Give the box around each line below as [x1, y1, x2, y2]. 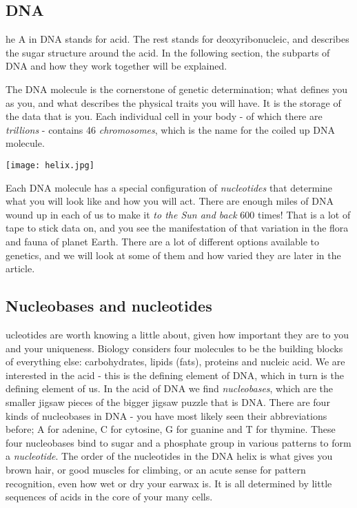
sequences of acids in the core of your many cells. [6, 489, 213, 504]
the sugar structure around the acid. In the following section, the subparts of [6, 45, 330, 59]
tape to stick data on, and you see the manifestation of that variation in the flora [6, 221, 349, 235]
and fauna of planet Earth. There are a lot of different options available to [6, 234, 320, 248]
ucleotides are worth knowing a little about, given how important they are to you [6, 327, 349, 341]
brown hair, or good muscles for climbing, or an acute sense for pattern [6, 462, 306, 476]
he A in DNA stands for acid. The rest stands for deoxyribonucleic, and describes [6, 32, 349, 46]
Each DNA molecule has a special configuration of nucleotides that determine [6, 180, 332, 194]
